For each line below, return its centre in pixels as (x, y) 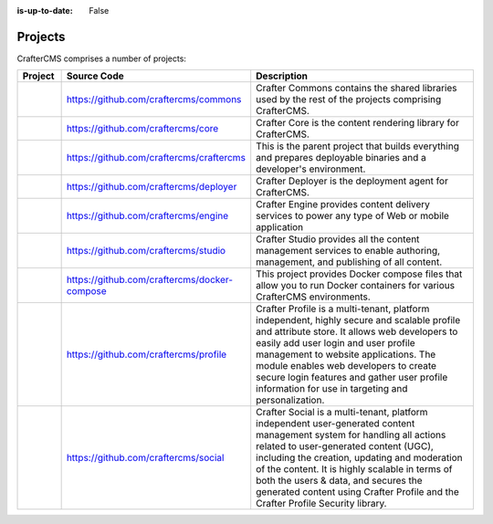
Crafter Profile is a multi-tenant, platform (343, 309)
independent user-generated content (336, 424)
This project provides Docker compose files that (359, 274)
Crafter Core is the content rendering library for (358, 123)
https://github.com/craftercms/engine (147, 216)
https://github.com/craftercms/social (145, 458)
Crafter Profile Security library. (321, 504)
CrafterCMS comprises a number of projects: (102, 58)
